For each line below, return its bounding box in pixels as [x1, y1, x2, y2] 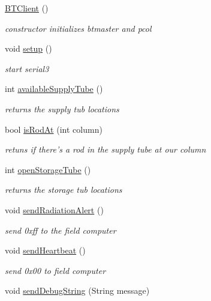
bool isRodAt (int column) [5, 123, 103, 135]
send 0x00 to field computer [5, 264, 106, 276]
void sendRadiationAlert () [5, 203, 104, 216]
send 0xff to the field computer [5, 223, 116, 236]
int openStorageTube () [5, 163, 91, 175]
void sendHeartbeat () [5, 244, 86, 257]
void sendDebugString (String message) [5, 284, 150, 297]
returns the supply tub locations [5, 102, 119, 115]
